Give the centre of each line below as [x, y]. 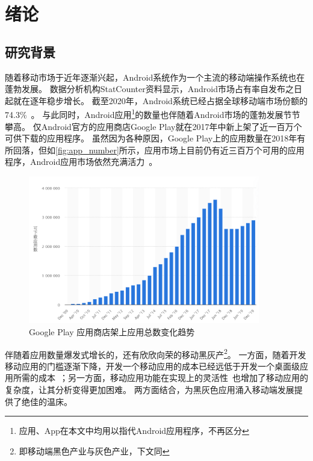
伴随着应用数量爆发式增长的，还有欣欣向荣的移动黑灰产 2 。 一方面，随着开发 [156, 353]
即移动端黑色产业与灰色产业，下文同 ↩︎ [94, 450]
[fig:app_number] [87, 150]
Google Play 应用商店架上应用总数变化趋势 [112, 332]
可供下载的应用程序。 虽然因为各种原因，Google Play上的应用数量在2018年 [151, 138]
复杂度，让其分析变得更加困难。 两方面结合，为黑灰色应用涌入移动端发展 [150, 390]
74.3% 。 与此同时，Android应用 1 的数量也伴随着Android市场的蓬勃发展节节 [153, 114]
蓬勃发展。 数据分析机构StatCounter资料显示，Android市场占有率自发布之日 [154, 89]
